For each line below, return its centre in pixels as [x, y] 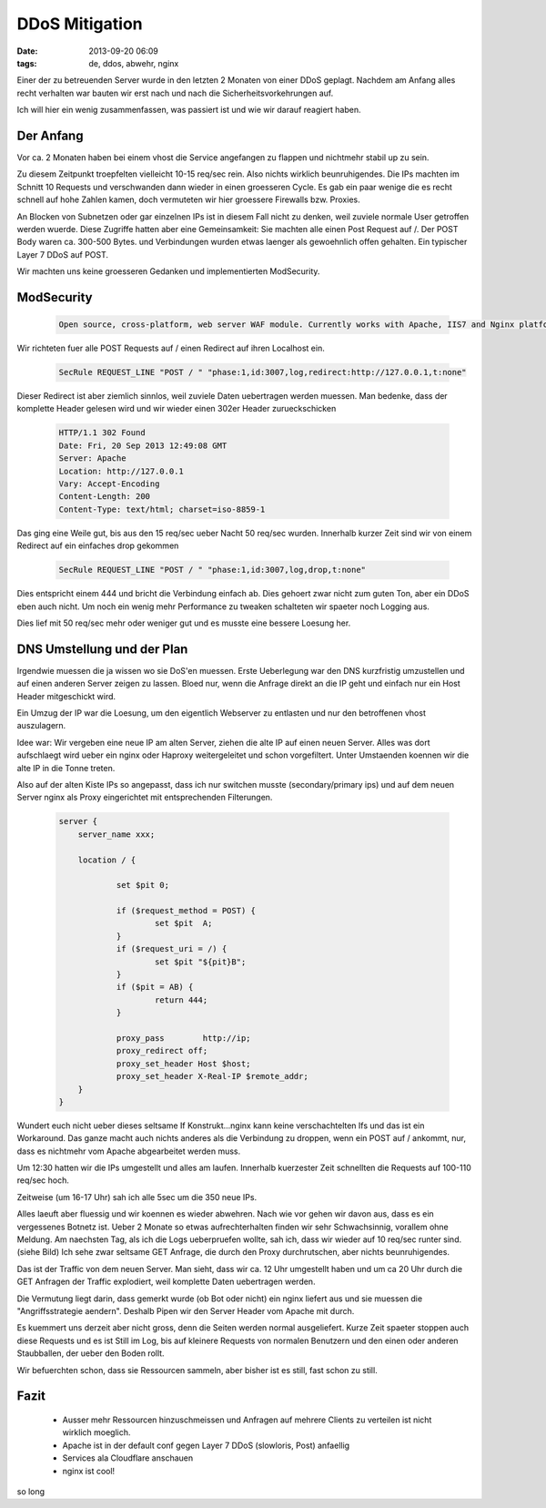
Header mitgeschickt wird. [66, 696]
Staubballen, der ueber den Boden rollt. [91, 1353]
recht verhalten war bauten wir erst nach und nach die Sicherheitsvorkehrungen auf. [175, 93]
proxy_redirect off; [162, 1051]
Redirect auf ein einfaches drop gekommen [98, 545]
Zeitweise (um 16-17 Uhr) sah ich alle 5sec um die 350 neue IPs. [137, 1197]
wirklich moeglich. [96, 1432]
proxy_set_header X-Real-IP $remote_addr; [212, 1076]
